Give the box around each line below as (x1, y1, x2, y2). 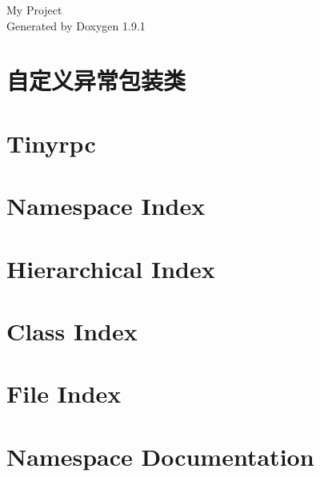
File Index (6, 377, 122, 410)
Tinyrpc (6, 126, 96, 159)
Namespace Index (6, 189, 206, 222)
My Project (6, 2, 62, 18)
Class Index (6, 314, 138, 347)
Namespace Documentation (6, 439, 314, 472)
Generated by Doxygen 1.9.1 (6, 17, 146, 34)
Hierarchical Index (6, 252, 215, 284)
